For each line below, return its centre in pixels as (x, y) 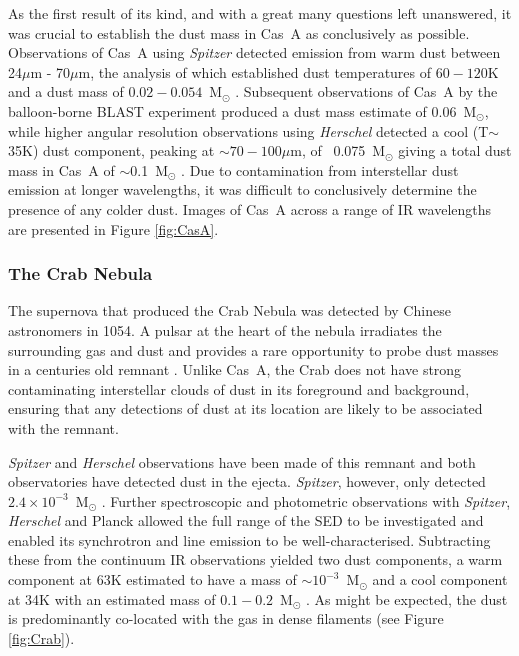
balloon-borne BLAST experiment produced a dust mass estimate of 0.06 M (242, 110)
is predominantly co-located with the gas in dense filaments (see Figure (226, 618)
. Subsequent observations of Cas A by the (366, 91)
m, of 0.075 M (338, 150)
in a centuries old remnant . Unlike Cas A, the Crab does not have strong (235, 369)
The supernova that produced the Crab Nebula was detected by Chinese (229, 310)
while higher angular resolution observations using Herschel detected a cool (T (248, 130)
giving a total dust (455, 150)
